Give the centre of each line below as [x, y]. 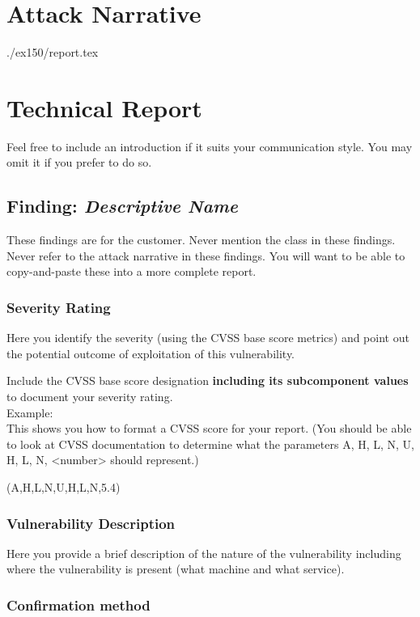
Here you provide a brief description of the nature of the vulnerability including [204, 553]
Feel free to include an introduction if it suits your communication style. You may [210, 146]
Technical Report [104, 107]
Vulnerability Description [91, 523]
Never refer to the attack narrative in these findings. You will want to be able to [206, 255]
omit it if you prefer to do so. [79, 162]
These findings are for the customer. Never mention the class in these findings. [201, 240]
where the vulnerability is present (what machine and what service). [176, 569]
